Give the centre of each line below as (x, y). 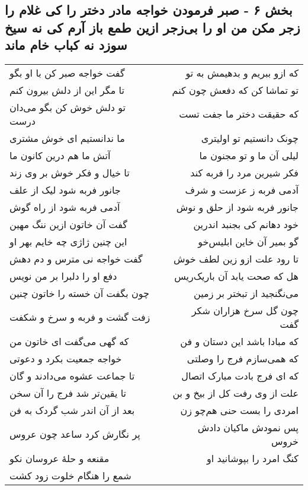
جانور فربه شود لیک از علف (65, 189)
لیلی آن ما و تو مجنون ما (249, 155)
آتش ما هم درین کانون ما (60, 155)
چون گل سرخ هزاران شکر (245, 310)
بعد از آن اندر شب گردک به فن (72, 410)
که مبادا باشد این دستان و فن (239, 341)
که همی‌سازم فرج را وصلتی (243, 358)
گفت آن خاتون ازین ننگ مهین (68, 224)
